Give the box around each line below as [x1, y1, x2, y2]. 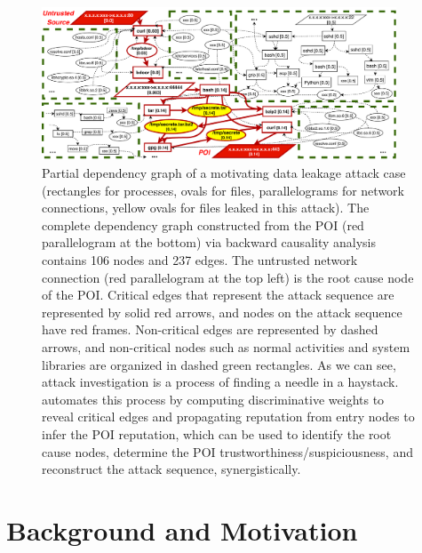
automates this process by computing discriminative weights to [42, 389, 385, 408]
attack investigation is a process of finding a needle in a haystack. [42, 373, 399, 391]
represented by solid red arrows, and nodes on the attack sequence [42, 302, 402, 321]
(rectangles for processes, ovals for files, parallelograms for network [42, 180, 404, 199]
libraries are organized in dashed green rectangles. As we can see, [42, 355, 396, 373]
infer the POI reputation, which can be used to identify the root [42, 424, 392, 443]
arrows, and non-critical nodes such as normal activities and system [42, 337, 410, 356]
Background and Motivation [6, 511, 358, 548]
